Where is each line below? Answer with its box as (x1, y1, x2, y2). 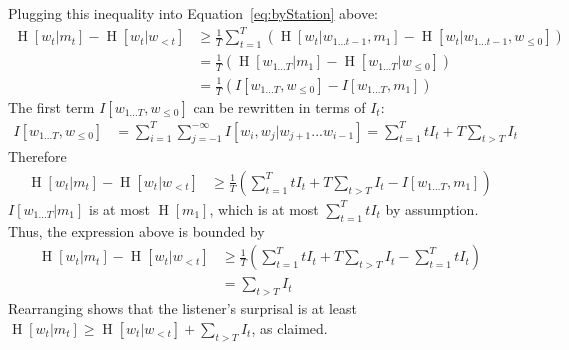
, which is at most (209, 198, 319, 219)
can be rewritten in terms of (193, 97, 366, 118)
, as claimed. (251, 317, 328, 338)
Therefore (8, 146, 67, 167)
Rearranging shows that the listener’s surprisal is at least (8, 298, 358, 319)
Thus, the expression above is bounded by (8, 220, 265, 241)
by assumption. (385, 198, 479, 219)
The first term (8, 97, 95, 118)
